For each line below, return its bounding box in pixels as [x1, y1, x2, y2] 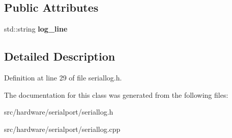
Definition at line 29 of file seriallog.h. [4, 72, 122, 82]
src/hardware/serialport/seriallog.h [4, 106, 113, 117]
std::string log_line [4, 23, 68, 34]
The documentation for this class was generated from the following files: [4, 89, 228, 100]
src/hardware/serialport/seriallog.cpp [4, 123, 121, 134]
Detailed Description [4, 48, 115, 64]
